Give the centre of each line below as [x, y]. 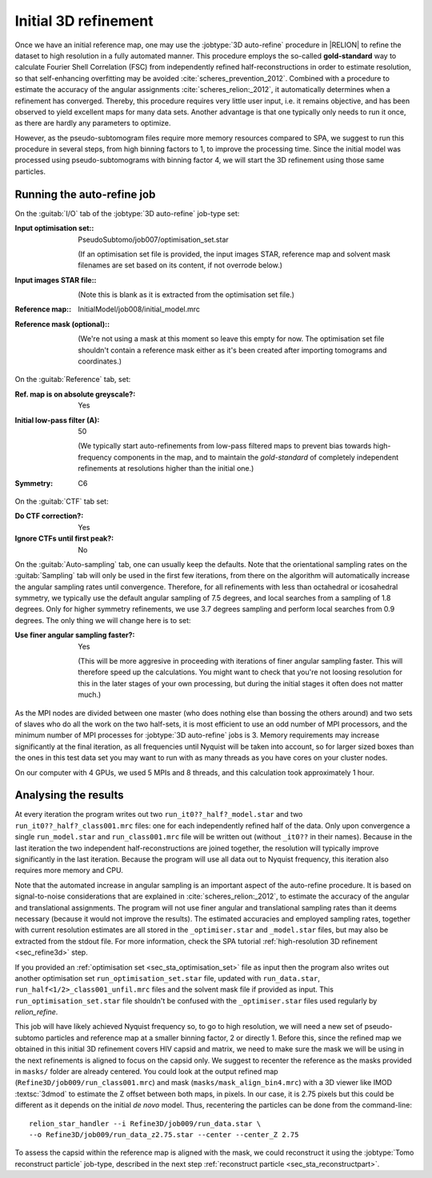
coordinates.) [100, 361]
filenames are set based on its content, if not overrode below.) [180, 265]
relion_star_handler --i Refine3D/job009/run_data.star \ [145, 1124]
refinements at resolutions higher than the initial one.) [166, 468]
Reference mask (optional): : [62, 324]
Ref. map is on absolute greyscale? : [75, 394]
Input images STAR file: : [56, 279]
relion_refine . [36, 1012]
